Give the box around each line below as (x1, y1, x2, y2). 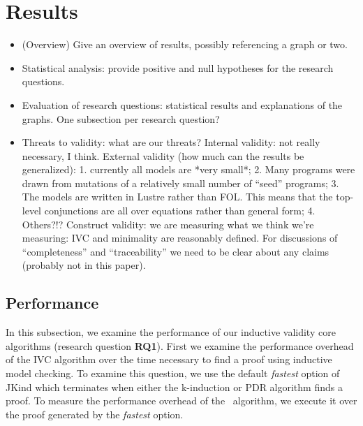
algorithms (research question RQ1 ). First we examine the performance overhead (6, 338, 354, 353)
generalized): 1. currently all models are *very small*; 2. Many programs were (22, 162, 355, 177)
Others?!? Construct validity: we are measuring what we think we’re (22, 216, 314, 231)
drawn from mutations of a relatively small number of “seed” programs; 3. (22, 175, 339, 190)
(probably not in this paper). (22, 258, 146, 272)
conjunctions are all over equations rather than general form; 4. (44, 203, 316, 218)
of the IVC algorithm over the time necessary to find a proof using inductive (6, 352, 332, 367)
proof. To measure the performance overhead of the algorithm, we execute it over (6, 393, 357, 408)
